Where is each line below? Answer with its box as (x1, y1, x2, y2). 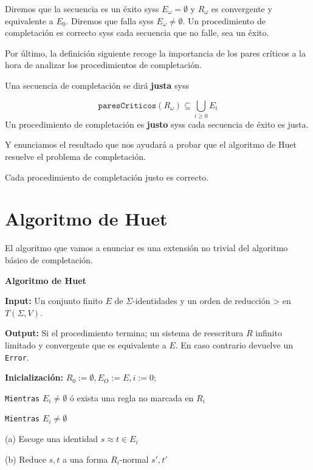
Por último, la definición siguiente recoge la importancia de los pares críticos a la (5, 46, 306, 59)
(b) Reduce (5, 452, 46, 465)
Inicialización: (5, 371, 63, 384)
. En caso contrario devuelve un (175, 338, 293, 351)
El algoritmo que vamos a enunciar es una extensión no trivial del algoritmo (5, 241, 288, 254)
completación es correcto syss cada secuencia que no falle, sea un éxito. (5, 26, 269, 39)
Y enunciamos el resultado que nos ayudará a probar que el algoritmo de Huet (5, 138, 297, 151)
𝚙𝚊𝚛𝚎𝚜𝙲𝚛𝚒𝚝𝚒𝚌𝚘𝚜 (98, 101, 157, 110)
